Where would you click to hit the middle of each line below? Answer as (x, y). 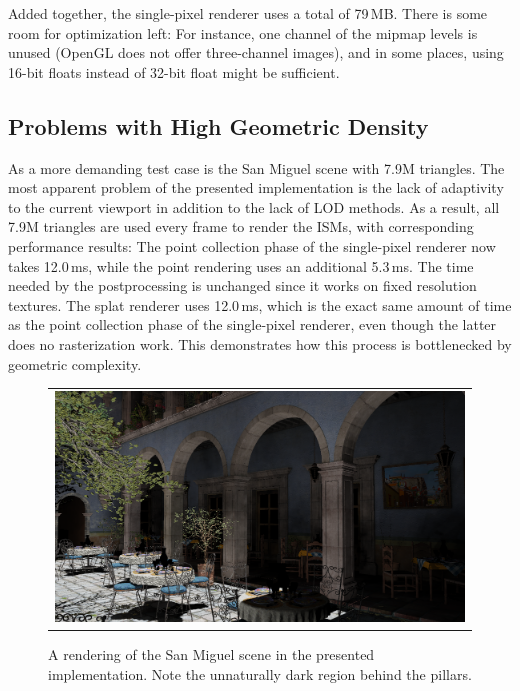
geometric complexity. (75, 363)
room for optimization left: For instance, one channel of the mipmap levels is (243, 32)
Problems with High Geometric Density (218, 125)
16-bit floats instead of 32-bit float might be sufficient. (174, 71)
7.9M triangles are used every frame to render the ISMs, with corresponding (241, 226)
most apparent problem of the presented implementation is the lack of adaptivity (256, 187)
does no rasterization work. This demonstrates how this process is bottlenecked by (260, 343)
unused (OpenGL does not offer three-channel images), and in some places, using (256, 52)
